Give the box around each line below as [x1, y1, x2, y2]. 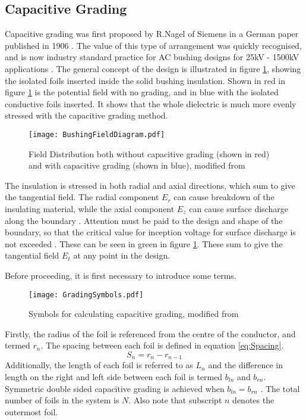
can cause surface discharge [189, 202, 288, 214]
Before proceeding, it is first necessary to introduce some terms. [5, 269, 236, 281]
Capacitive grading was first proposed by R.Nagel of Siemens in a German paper [5, 27, 299, 40]
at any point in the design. [73, 249, 171, 262]
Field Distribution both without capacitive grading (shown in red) [29, 147, 270, 160]
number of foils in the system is [5, 394, 119, 406]
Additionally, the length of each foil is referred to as [5, 359, 193, 371]
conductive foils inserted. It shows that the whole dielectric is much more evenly [5, 97, 296, 110]
